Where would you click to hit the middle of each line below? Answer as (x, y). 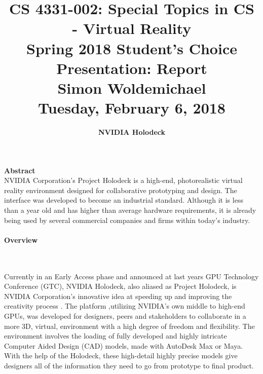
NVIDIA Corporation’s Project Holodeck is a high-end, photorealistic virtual (123, 180)
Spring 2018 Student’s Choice (132, 48)
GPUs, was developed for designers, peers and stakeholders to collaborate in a (125, 315)
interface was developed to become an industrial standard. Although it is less (124, 200)
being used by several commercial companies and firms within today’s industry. (127, 220)
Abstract (20, 170)
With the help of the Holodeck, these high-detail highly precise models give (121, 356)
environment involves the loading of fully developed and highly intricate (116, 336)
